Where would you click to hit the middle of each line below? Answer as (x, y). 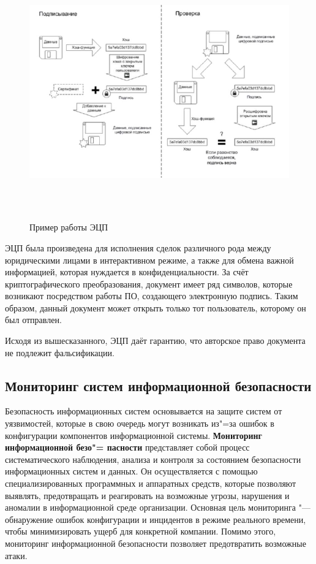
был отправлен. (33, 320)
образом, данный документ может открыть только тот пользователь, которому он (156, 307)
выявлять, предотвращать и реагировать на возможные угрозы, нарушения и (147, 495)
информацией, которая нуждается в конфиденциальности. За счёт (127, 272)
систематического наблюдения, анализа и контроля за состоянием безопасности (153, 459)
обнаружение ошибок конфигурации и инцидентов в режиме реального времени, (156, 519)
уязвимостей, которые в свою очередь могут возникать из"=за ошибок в (140, 423)
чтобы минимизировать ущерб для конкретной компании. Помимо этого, (141, 531)
